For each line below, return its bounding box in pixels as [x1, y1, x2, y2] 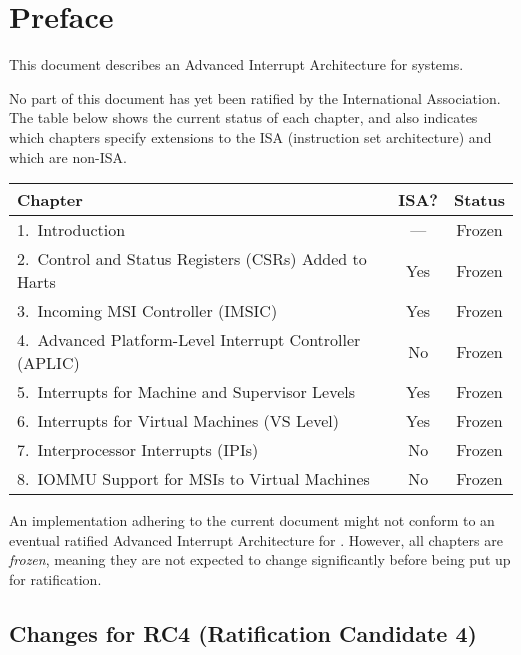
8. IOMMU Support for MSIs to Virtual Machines [17, 467, 370, 491]
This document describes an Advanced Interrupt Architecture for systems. [9, 54, 464, 75]
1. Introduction [17, 218, 126, 242]
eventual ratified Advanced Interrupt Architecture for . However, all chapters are [9, 529, 503, 550]
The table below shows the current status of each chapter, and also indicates [9, 107, 478, 128]
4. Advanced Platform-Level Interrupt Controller [17, 328, 361, 352]
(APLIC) [17, 351, 80, 375]
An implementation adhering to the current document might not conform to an [9, 510, 495, 531]
